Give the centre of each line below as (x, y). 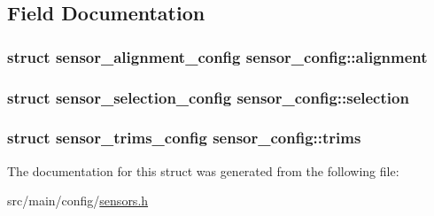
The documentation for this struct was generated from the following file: (203, 170)
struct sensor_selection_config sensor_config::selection (208, 97)
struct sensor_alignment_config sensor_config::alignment (217, 56)
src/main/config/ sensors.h (78, 201)
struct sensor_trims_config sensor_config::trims (184, 138)
